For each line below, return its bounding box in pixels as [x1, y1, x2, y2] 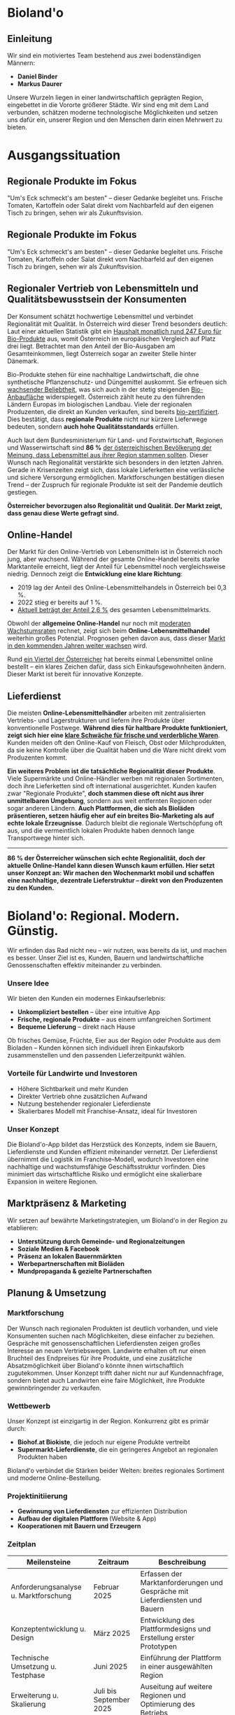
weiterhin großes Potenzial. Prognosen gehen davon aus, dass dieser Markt [7, 634, 226, 643]
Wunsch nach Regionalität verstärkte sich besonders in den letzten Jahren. [7, 458, 224, 467]
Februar [93, 1582, 120, 1592]
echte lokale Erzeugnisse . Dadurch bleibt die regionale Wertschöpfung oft [7, 819, 223, 827]
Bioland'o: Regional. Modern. [7, 908, 180, 924]
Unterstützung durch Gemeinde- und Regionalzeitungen [17, 1237, 185, 1246]
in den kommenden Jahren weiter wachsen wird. [7, 641, 148, 650]
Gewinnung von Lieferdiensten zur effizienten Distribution [17, 1507, 187, 1516]
